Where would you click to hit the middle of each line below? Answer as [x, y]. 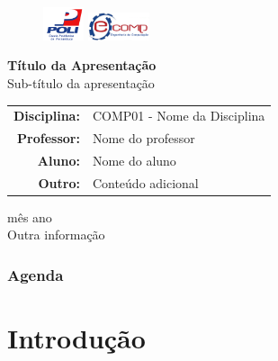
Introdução [76, 338]
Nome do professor [143, 138]
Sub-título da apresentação [81, 82]
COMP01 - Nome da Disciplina [179, 116]
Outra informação [56, 235]
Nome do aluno [134, 160]
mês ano [30, 217]
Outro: [59, 182]
